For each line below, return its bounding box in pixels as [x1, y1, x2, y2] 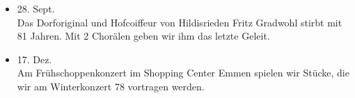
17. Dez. [17, 51, 52, 66]
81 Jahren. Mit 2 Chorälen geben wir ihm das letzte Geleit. [17, 28, 270, 43]
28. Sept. [17, 1, 55, 15]
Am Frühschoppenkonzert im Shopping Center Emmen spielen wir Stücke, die [17, 65, 349, 80]
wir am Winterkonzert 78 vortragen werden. [17, 79, 205, 93]
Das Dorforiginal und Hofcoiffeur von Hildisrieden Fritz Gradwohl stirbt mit [17, 15, 342, 29]
